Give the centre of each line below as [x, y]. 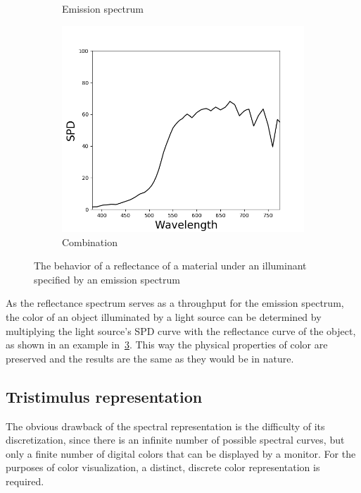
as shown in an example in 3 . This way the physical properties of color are [167, 345]
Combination [90, 242]
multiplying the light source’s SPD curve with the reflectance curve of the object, [181, 330]
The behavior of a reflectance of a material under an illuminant [170, 266]
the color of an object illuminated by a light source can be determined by [164, 316]
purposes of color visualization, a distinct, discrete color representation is [163, 467]
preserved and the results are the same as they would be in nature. [150, 358]
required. [25, 481]
